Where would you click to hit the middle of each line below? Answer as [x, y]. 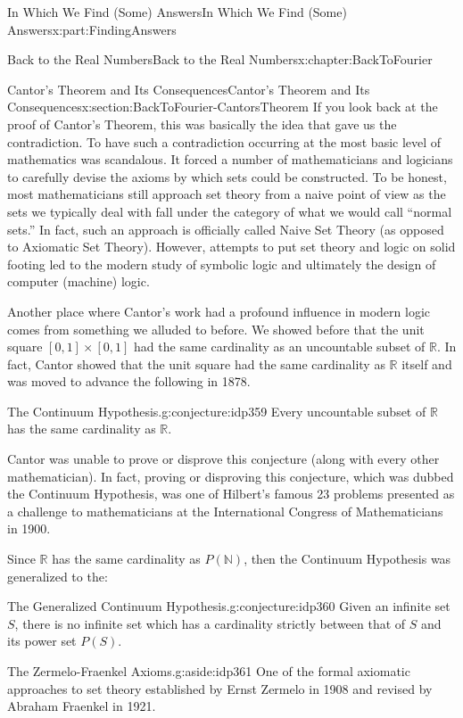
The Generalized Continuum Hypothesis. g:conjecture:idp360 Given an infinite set [229, 606]
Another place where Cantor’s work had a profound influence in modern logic [219, 311]
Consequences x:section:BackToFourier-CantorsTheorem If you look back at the [223, 107]
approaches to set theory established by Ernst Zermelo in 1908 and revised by [220, 688]
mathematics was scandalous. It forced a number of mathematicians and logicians [230, 159]
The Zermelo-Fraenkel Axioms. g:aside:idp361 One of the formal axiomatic [209, 671]
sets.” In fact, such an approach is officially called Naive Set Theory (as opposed [226, 229]
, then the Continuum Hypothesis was [347, 559]
